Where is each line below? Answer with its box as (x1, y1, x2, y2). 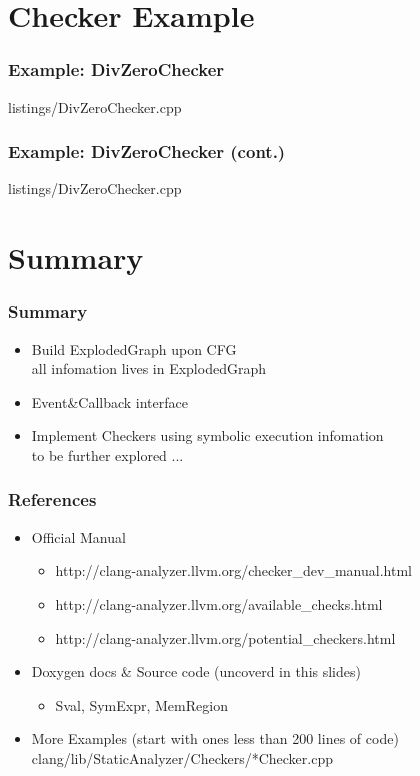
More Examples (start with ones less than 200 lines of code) (31, 728, 399, 749)
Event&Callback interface (31, 391, 188, 412)
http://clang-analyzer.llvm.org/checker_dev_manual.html (55, 560, 412, 581)
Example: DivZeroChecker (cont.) (8, 139, 286, 164)
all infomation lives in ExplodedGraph (31, 358, 266, 379)
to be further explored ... (31, 444, 184, 465)
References (8, 487, 97, 512)
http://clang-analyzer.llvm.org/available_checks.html (55, 593, 383, 614)
